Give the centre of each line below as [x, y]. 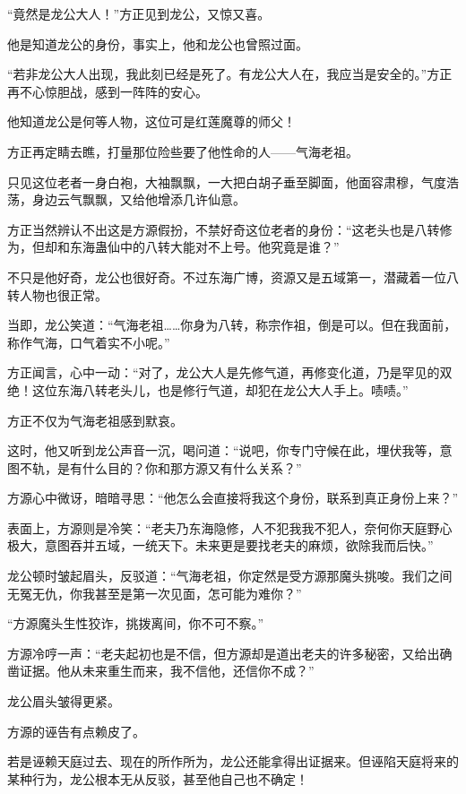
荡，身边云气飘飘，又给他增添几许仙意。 [126, 199]
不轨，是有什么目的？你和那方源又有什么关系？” [160, 467]
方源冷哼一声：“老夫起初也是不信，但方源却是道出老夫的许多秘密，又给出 [224, 653]
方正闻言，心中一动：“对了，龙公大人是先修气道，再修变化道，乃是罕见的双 [230, 372]
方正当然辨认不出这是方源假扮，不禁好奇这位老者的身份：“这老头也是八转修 [230, 229]
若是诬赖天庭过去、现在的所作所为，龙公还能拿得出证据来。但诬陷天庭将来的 [233, 761]
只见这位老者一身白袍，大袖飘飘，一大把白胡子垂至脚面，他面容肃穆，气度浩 [233, 181]
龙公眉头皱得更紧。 [64, 701]
